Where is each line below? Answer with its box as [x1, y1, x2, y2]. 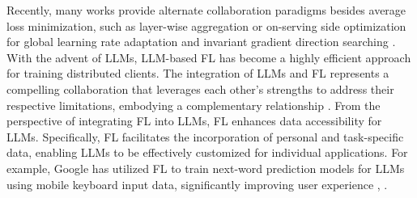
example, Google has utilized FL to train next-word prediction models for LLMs [6, 159, 405, 176]
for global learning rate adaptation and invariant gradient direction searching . [6, 33, 396, 50]
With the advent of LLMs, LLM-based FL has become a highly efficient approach [6, 48, 411, 65]
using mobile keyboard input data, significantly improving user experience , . [6, 175, 388, 192]
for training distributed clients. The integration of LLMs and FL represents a [6, 65, 389, 82]
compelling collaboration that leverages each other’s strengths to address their [6, 80, 394, 97]
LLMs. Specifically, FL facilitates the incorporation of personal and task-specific [6, 128, 404, 145]
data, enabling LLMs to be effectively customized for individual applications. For [6, 144, 408, 161]
